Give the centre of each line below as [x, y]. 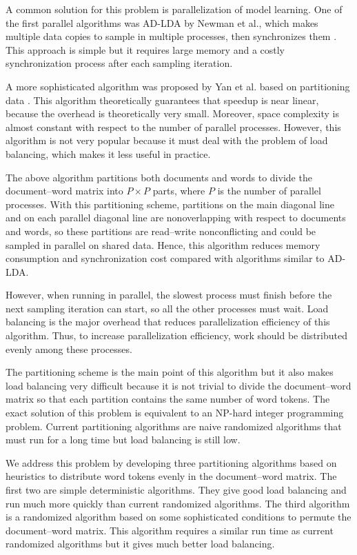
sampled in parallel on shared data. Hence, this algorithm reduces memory [163, 244]
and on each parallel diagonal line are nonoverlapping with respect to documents [176, 218]
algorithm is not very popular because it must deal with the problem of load [167, 140]
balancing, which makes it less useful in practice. [108, 153]
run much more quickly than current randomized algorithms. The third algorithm [178, 503]
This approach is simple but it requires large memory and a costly [145, 49]
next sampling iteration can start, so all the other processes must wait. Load [167, 308]
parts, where [179, 191]
